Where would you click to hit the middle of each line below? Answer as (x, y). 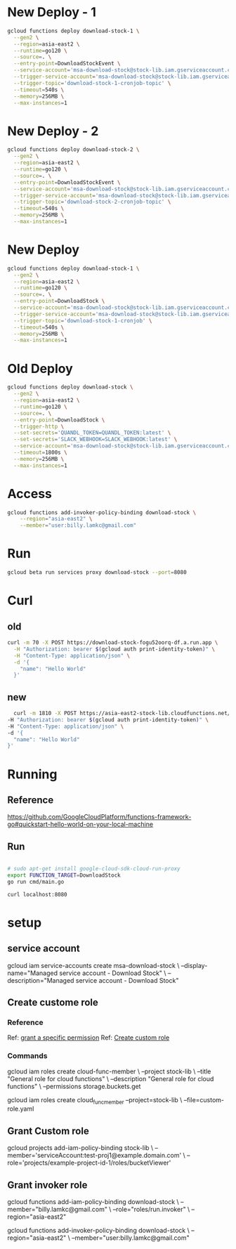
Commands (27, 1056)
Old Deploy (40, 368)
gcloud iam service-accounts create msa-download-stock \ (93, 965)
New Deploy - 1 (52, 12)
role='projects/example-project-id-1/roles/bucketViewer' (89, 1163)
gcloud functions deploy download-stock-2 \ (73, 150)
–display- (194, 965)
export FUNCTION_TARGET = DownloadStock (64, 875)
